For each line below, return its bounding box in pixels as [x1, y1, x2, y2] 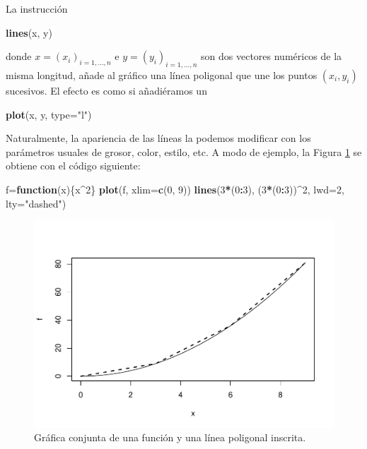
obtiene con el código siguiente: [6, 158, 141, 173]
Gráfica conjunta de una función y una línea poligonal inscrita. [34, 430, 306, 445]
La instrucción [6, 1, 68, 16]
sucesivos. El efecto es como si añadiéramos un [6, 83, 207, 97]
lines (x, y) [6, 25, 52, 40]
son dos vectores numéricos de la [201, 49, 342, 64]
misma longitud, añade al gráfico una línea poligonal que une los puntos [6, 67, 318, 82]
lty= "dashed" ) [6, 196, 66, 210]
